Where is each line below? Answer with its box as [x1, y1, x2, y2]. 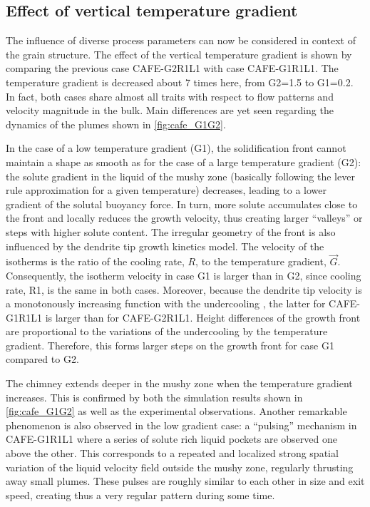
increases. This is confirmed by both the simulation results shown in [6, 389, 303, 404]
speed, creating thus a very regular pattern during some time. [6, 487, 275, 502]
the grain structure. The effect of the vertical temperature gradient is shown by [6, 46, 352, 61]
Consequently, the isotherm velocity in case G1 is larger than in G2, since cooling [6, 267, 361, 282]
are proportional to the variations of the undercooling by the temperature [6, 324, 328, 339]
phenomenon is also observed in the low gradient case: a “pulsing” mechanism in [6, 417, 357, 432]
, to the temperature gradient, [195, 254, 327, 269]
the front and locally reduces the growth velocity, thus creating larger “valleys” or [6, 210, 363, 225]
